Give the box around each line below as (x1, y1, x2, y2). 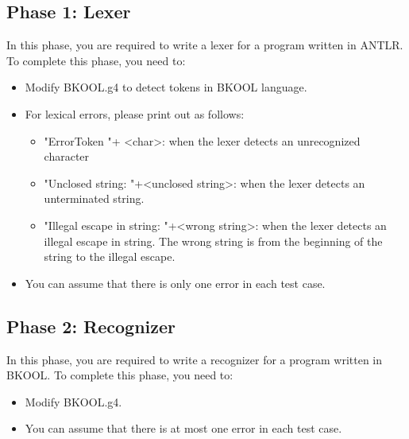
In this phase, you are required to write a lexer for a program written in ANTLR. (6, 37, 403, 53)
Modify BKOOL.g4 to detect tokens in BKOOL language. (25, 79, 307, 95)
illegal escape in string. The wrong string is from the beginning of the (44, 232, 383, 249)
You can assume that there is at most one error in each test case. (25, 420, 342, 437)
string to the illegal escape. (44, 248, 176, 265)
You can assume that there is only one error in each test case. (25, 274, 326, 291)
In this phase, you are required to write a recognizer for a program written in (6, 351, 383, 367)
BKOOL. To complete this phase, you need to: (6, 367, 233, 383)
